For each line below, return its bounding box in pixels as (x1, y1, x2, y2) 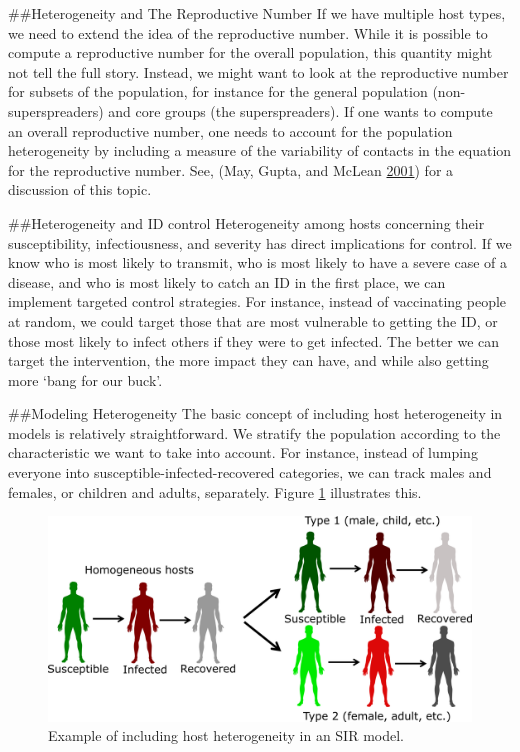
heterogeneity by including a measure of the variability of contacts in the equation (8, 140, 512, 161)
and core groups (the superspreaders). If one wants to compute (108, 100, 493, 121)
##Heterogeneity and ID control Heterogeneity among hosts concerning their (8, 212, 485, 233)
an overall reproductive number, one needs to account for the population (8, 120, 453, 141)
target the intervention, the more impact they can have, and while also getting (8, 350, 489, 371)
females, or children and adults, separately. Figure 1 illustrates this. (8, 481, 422, 502)
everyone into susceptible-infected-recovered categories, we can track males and (8, 462, 492, 483)
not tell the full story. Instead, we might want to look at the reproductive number (8, 61, 509, 82)
